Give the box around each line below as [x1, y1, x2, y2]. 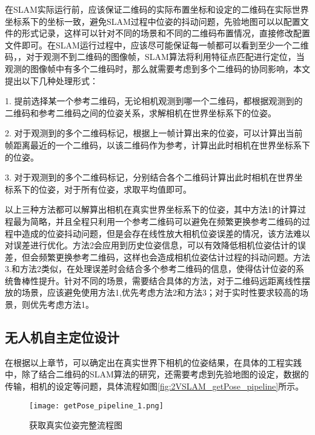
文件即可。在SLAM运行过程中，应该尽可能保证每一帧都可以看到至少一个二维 [5, 38, 309, 51]
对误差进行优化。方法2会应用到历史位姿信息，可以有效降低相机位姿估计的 [5, 239, 297, 251]
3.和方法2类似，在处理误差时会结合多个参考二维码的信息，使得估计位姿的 [5, 262, 296, 275]
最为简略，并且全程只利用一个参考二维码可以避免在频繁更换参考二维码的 [13, 214, 302, 227]
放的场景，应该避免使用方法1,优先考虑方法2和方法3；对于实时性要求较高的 [5, 286, 300, 299]
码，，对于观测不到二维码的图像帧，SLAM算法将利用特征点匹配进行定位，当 [5, 50, 305, 63]
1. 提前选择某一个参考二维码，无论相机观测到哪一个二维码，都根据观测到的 [5, 95, 303, 107]
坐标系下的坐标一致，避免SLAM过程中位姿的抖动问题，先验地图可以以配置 [5, 15, 300, 27]
